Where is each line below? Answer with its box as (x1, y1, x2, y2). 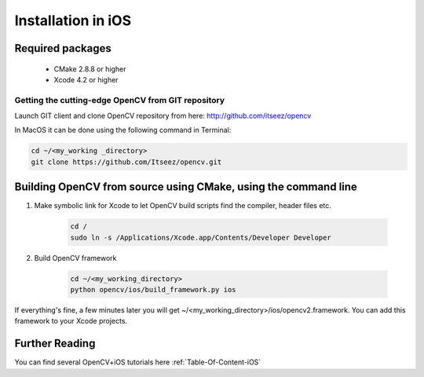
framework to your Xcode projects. (14, 317, 128, 326)
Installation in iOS (14, 12, 132, 29)
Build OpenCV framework (34, 253, 117, 262)
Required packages (14, 42, 111, 55)
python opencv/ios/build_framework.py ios (70, 285, 236, 295)
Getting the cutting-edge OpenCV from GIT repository (14, 94, 225, 105)
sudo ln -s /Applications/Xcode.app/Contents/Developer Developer (70, 232, 331, 242)
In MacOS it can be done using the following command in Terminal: (14, 126, 232, 135)
